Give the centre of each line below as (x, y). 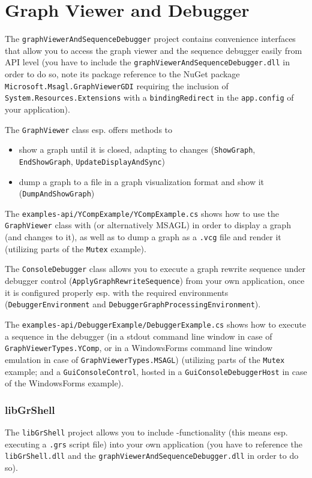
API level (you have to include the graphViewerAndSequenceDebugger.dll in (147, 62)
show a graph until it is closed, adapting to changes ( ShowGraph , (137, 149)
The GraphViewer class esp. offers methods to (89, 129)
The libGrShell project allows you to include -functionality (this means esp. (146, 432)
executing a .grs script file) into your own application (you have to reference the (154, 444)
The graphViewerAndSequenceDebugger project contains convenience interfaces (150, 39)
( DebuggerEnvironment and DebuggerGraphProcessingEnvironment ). (133, 304)
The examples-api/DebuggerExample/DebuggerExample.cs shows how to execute (155, 324)
